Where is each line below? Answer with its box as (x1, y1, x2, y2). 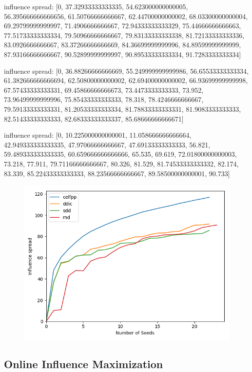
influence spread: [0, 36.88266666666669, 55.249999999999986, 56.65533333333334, (4, 65, 249, 76)
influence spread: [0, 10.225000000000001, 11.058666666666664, (4, 130, 192, 140)
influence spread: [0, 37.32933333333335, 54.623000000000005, (4, 1, 188, 11)
